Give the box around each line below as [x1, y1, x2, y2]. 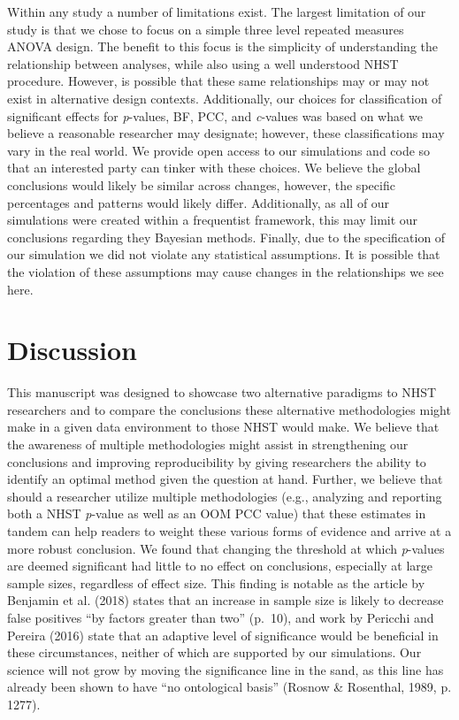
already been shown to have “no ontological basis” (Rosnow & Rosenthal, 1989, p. [7, 678, 452, 696]
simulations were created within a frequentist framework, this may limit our [7, 211, 418, 229]
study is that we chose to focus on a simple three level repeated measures [7, 19, 404, 38]
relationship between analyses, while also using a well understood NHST [7, 54, 399, 73]
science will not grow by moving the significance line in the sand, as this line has [7, 660, 444, 678]
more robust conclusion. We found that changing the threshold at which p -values [7, 539, 445, 557]
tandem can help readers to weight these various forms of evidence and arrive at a [7, 521, 452, 540]
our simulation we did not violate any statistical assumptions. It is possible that [7, 245, 440, 264]
